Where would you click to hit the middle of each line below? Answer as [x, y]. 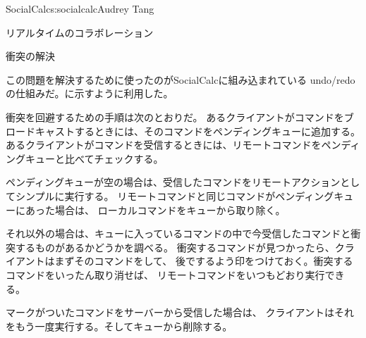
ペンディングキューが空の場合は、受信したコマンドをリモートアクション [173, 182]
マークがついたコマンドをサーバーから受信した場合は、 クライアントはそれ [180, 312]
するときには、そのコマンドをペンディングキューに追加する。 [218, 131]
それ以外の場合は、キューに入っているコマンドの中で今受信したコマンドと [178, 233]
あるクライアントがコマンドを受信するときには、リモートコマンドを [164, 145]
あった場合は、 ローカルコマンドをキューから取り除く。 [155, 209]
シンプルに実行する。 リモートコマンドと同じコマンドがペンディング [175, 195]
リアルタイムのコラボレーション [80, 32]
